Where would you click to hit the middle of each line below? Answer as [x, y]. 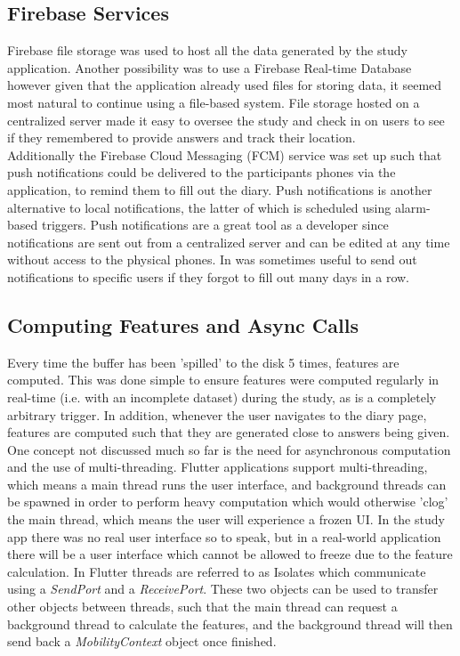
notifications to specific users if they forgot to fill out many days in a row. [209, 276]
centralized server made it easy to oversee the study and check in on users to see [226, 120]
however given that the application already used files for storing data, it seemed [225, 85]
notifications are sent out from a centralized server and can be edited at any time [229, 242]
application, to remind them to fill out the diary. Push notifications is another [220, 189]
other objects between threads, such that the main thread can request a [202, 607]
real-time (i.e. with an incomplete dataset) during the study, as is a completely [222, 397]
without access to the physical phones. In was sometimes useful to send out [212, 259]
